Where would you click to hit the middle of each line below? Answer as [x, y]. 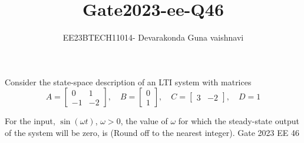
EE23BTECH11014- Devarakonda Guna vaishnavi [153, 37]
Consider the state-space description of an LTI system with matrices [128, 82]
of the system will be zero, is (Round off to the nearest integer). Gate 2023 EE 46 [152, 132]
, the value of [144, 121]
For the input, [30, 121]
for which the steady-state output [239, 121]
